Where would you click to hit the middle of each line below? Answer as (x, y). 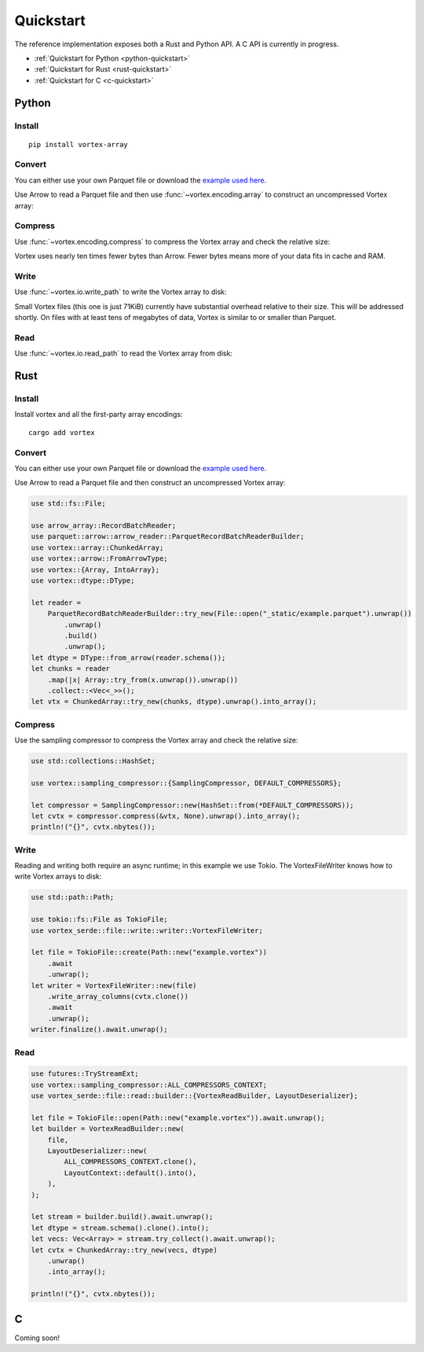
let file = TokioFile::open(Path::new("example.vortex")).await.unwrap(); (178, 1118)
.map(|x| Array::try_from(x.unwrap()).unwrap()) (143, 680)
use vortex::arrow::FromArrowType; (99, 559)
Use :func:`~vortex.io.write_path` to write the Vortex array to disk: (121, 292)
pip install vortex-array (79, 144)
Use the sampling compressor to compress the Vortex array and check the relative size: (156, 740)
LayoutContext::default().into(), (130, 1173)
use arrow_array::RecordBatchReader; (104, 526)
